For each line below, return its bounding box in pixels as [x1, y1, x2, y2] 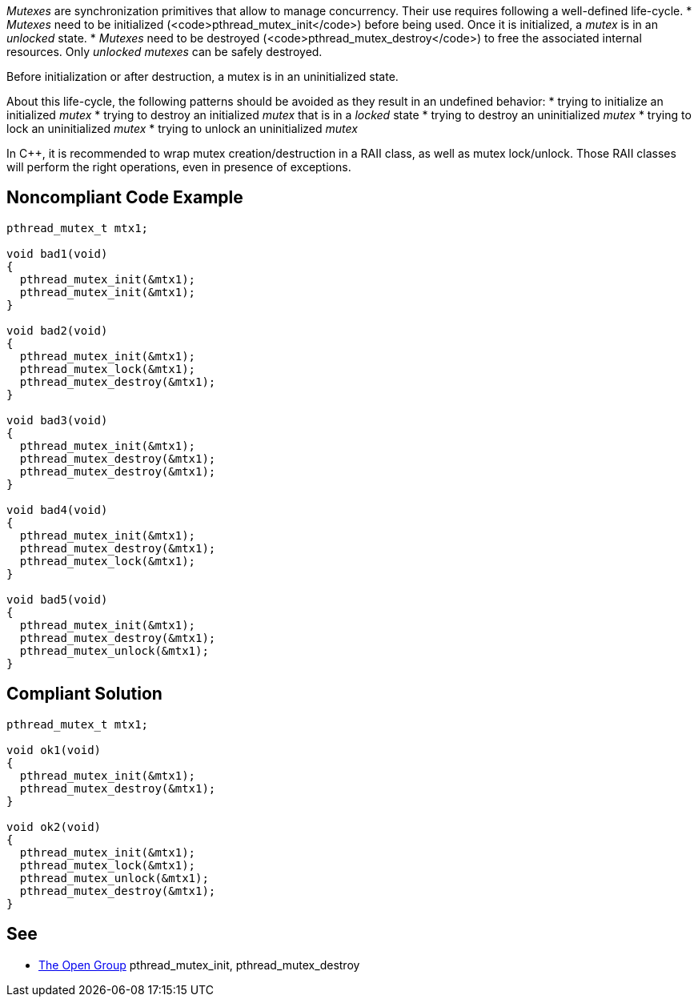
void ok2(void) [6, 820, 102, 833]
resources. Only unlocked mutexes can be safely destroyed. [6, 45, 323, 58]
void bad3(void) [6, 413, 108, 427]
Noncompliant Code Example [6, 187, 243, 208]
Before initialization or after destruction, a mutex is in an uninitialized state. [6, 70, 399, 83]
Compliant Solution [6, 684, 162, 704]
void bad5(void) [6, 592, 108, 606]
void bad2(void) [6, 323, 108, 337]
